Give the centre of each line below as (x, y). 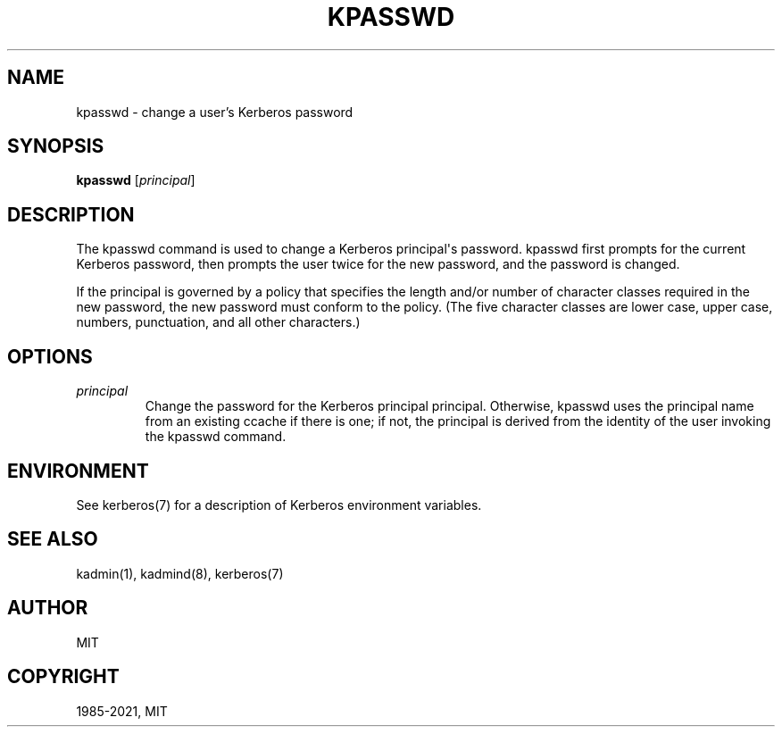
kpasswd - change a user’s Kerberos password (215, 112)
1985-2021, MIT (122, 711)
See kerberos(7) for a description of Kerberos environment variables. (279, 505)
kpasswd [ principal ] (136, 180)
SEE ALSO (53, 539)
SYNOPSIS (56, 146)
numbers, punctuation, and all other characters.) (218, 322)
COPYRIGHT (63, 677)
